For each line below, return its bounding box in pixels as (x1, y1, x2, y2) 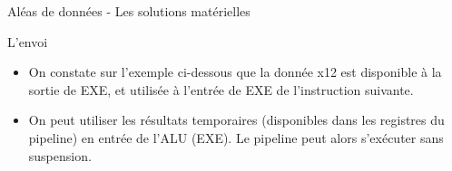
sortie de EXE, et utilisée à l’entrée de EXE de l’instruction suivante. (28, 80, 414, 99)
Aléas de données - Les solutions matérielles (7, 2, 251, 20)
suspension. (28, 146, 92, 165)
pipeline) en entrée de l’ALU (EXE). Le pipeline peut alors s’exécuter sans (28, 128, 444, 147)
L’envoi (7, 32, 48, 51)
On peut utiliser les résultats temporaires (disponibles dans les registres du (28, 110, 445, 129)
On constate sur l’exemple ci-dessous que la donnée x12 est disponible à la (28, 62, 442, 81)
